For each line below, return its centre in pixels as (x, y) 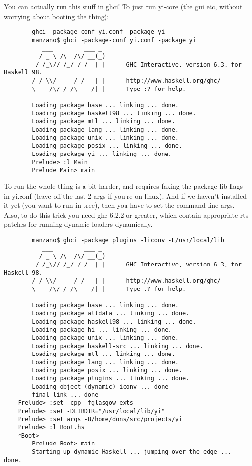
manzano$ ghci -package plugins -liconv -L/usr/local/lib (128, 240)
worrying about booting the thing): (57, 16)
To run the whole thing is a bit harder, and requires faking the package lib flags (123, 186)
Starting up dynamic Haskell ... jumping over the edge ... (132, 452)
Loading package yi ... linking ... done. (102, 154)
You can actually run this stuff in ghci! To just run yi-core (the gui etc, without (123, 6)
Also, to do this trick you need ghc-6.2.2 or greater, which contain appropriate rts (126, 214)
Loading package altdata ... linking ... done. (111, 313)
